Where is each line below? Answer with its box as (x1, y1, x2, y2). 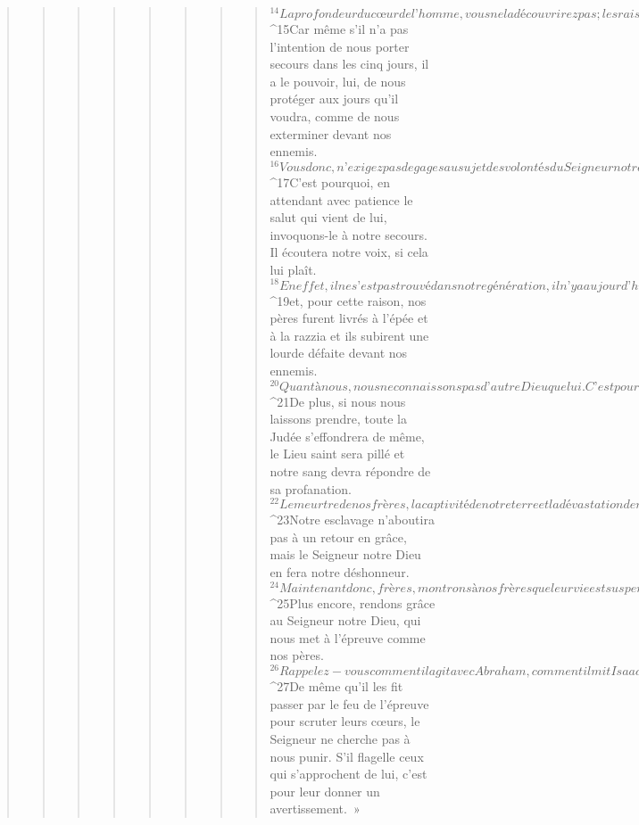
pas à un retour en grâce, (270, 527, 407, 546)
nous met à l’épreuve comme (270, 628, 426, 647)
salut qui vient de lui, (270, 208, 387, 227)
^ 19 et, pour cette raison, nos (270, 291, 427, 309)
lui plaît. (270, 260, 317, 278)
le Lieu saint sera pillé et (270, 444, 405, 463)
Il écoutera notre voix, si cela (270, 243, 428, 261)
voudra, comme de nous (270, 107, 400, 126)
